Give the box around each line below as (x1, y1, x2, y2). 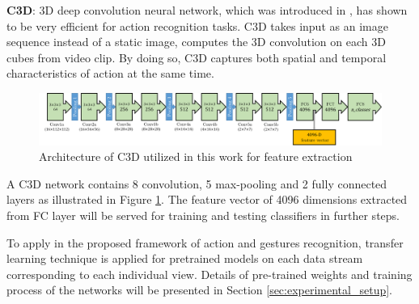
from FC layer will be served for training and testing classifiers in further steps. (6, 206, 400, 223)
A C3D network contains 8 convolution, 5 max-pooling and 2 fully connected (6, 175, 387, 192)
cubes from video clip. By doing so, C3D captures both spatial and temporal (6, 49, 387, 65)
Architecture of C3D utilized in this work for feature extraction (39, 148, 353, 165)
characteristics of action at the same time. (6, 65, 214, 82)
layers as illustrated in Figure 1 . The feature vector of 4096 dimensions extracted (6, 191, 408, 208)
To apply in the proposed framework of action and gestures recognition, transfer (6, 234, 404, 251)
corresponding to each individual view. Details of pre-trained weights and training (6, 265, 413, 282)
